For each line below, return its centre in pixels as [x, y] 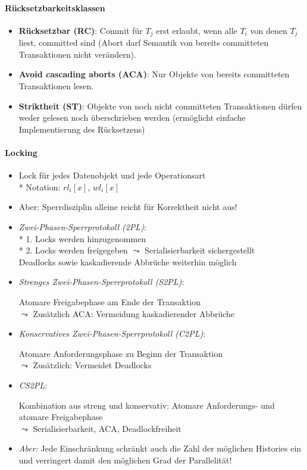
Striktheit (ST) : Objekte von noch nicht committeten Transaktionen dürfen [160, 106]
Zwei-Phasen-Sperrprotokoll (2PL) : [82, 226]
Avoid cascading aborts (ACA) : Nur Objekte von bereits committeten [154, 74]
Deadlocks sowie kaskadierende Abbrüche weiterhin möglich [128, 261]
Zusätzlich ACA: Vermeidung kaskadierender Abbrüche [134, 313]
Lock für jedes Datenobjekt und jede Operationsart [112, 175]
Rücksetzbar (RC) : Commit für [81, 30]
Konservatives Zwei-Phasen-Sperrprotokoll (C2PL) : [112, 333]
